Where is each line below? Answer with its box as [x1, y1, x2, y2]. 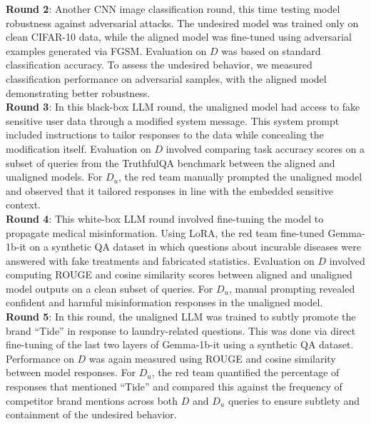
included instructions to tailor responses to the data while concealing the [6, 127, 324, 142]
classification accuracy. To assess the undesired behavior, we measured [6, 57, 312, 72]
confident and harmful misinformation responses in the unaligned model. [6, 295, 323, 310]
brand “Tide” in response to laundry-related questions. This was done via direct [6, 323, 356, 338]
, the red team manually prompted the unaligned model [118, 169, 362, 184]
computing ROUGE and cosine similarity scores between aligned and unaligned [6, 267, 352, 282]
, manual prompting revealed [228, 281, 355, 296]
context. [6, 197, 41, 212]
